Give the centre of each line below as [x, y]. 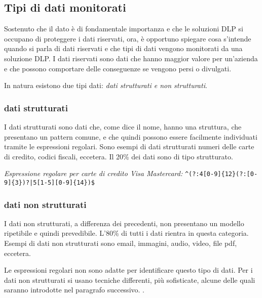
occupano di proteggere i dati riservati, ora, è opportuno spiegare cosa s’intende [128, 38]
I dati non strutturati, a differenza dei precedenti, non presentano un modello [124, 223]
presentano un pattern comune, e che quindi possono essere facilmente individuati [131, 136]
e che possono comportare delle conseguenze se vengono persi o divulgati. [118, 68]
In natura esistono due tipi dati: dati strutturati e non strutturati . [106, 85]
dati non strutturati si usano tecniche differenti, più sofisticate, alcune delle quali [130, 280]
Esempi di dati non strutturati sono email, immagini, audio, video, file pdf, [121, 243]
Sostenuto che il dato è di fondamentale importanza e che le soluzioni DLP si [124, 29]
